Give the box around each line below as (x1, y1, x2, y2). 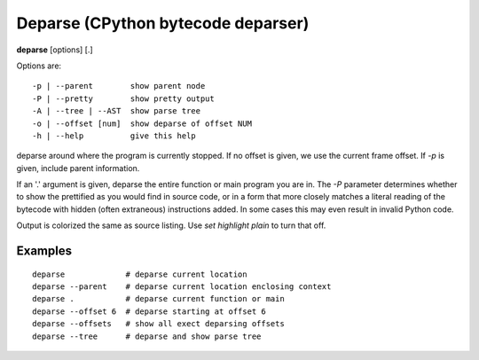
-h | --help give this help (32, 130, 197, 141)
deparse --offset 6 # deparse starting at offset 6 (32, 306, 266, 317)
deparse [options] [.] (16, 44, 93, 55)
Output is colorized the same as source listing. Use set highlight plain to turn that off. (16, 220, 326, 231)
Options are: (16, 60, 62, 71)
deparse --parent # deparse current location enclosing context (32, 282, 332, 292)
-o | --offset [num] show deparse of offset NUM (32, 118, 253, 129)
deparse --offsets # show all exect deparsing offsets (32, 319, 286, 329)
